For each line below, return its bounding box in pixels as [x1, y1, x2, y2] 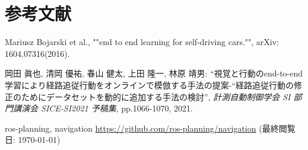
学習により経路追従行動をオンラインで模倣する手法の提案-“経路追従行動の [5, 78, 294, 91]
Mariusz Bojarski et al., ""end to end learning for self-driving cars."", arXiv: [5, 36, 279, 48]
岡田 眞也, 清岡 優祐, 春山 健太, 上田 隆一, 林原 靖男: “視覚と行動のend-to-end [5, 67, 303, 79]
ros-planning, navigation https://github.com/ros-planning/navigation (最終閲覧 [5, 122, 296, 134]
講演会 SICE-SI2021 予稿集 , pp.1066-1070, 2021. [12, 102, 193, 114]
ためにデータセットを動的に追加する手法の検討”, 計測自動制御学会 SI [21, 90, 291, 103]
